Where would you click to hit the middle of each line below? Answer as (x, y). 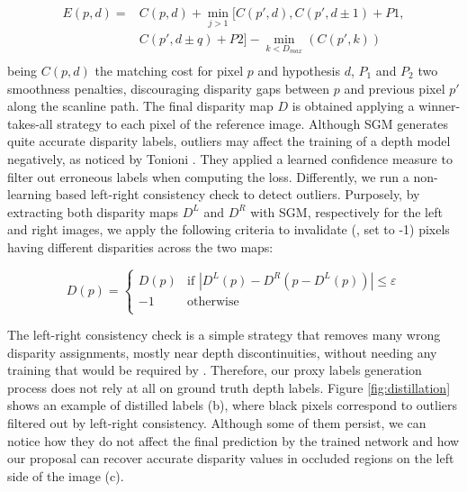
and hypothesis (299, 70)
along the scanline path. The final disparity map (140, 106)
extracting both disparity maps (93, 211)
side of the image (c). (66, 475)
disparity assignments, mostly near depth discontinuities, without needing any (222, 352)
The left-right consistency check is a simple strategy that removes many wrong (224, 335)
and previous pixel (395, 88)
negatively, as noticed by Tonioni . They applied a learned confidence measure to (230, 158)
